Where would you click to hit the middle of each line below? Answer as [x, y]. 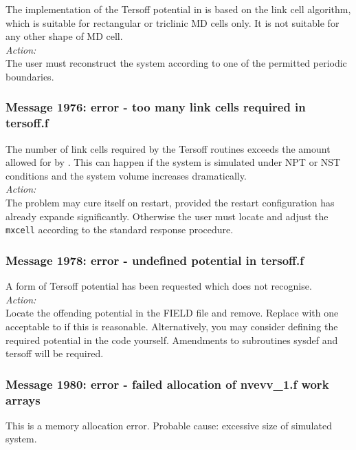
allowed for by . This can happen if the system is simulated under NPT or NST [173, 162]
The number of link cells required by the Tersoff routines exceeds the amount [168, 148]
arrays [23, 399]
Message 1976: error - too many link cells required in [156, 107]
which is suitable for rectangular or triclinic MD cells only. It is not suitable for [173, 22]
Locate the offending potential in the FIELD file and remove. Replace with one [172, 313]
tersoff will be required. [55, 353]
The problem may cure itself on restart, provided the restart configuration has [170, 203]
